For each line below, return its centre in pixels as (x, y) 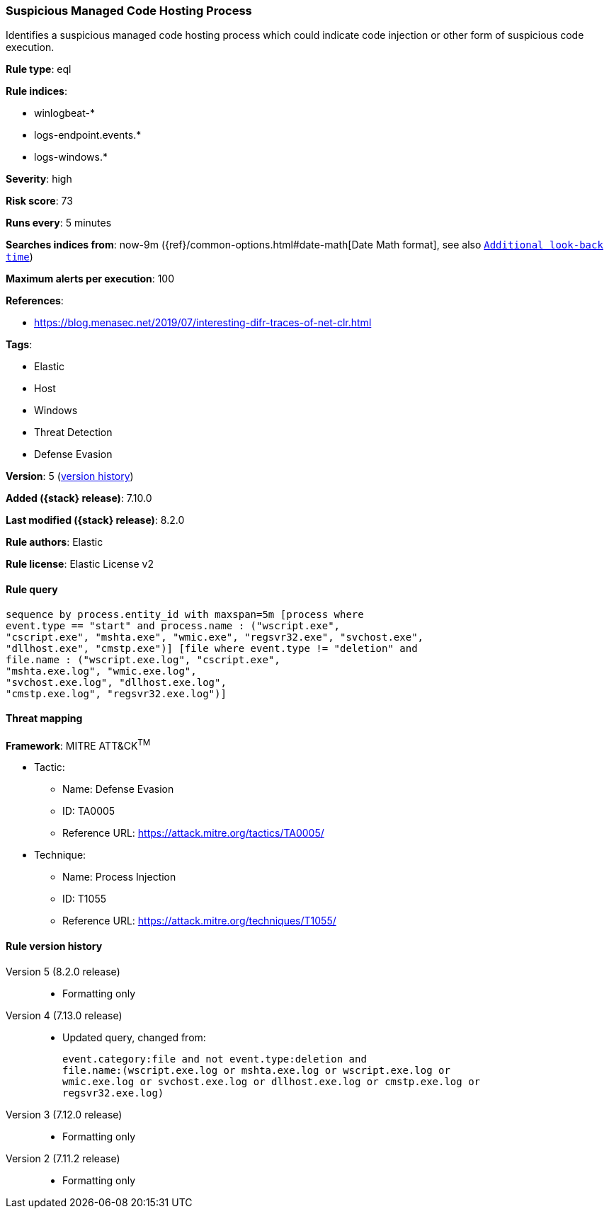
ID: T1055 (85, 899)
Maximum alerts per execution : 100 (90, 279)
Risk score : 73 (39, 201)
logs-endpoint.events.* (88, 135)
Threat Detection (73, 433)
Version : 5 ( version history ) (70, 476)
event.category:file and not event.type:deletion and (215, 1059)
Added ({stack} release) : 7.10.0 (79, 498)
